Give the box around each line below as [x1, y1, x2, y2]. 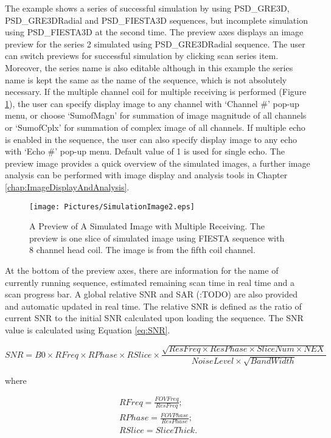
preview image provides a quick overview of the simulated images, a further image [5, 156, 310, 169]
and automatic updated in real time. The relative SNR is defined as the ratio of [5, 299, 302, 312]
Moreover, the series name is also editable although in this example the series [5, 61, 293, 74]
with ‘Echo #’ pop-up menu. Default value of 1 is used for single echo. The [5, 145, 285, 158]
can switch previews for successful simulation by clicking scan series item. [5, 49, 279, 62]
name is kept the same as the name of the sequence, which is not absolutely [5, 73, 287, 86]
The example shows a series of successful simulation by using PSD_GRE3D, [5, 2, 290, 14]
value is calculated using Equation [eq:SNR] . [5, 323, 170, 336]
